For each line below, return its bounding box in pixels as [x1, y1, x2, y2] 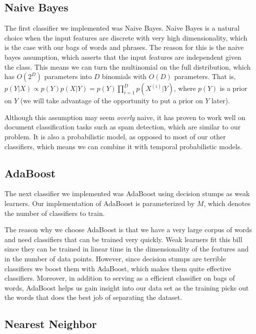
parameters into [44, 71, 92, 82]
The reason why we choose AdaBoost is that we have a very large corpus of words [4, 224, 252, 235]
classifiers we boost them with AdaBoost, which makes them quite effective [4, 263, 231, 273]
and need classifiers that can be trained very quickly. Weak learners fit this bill [4, 234, 243, 244]
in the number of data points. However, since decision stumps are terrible [4, 253, 226, 263]
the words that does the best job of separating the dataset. [4, 292, 183, 302]
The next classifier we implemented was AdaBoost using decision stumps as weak [4, 188, 250, 199]
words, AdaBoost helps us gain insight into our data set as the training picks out [4, 282, 249, 292]
